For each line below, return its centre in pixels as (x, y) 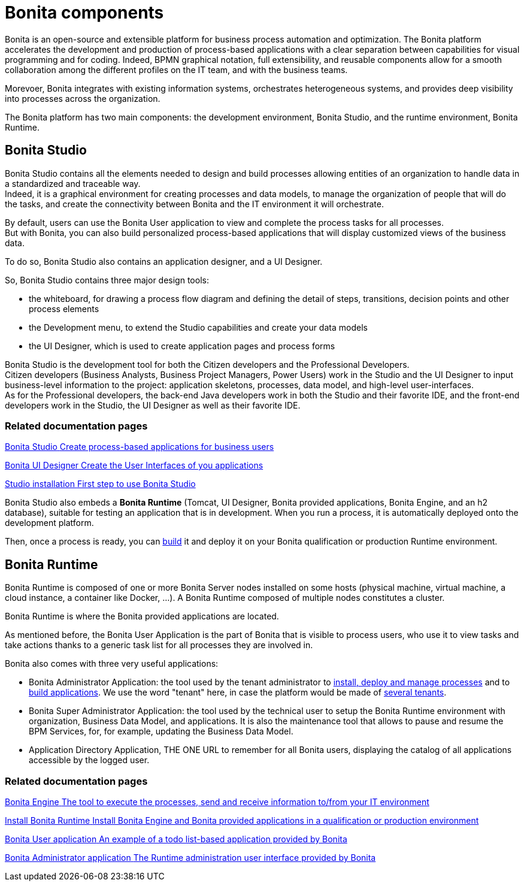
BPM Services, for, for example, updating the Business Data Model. (161, 731)
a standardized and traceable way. (73, 183)
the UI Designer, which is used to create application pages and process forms (182, 346)
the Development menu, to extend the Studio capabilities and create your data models (198, 327)
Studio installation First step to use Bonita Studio (100, 484)
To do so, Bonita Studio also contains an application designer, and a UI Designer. (164, 261)
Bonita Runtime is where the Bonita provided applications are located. (142, 616)
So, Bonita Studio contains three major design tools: (107, 280)
